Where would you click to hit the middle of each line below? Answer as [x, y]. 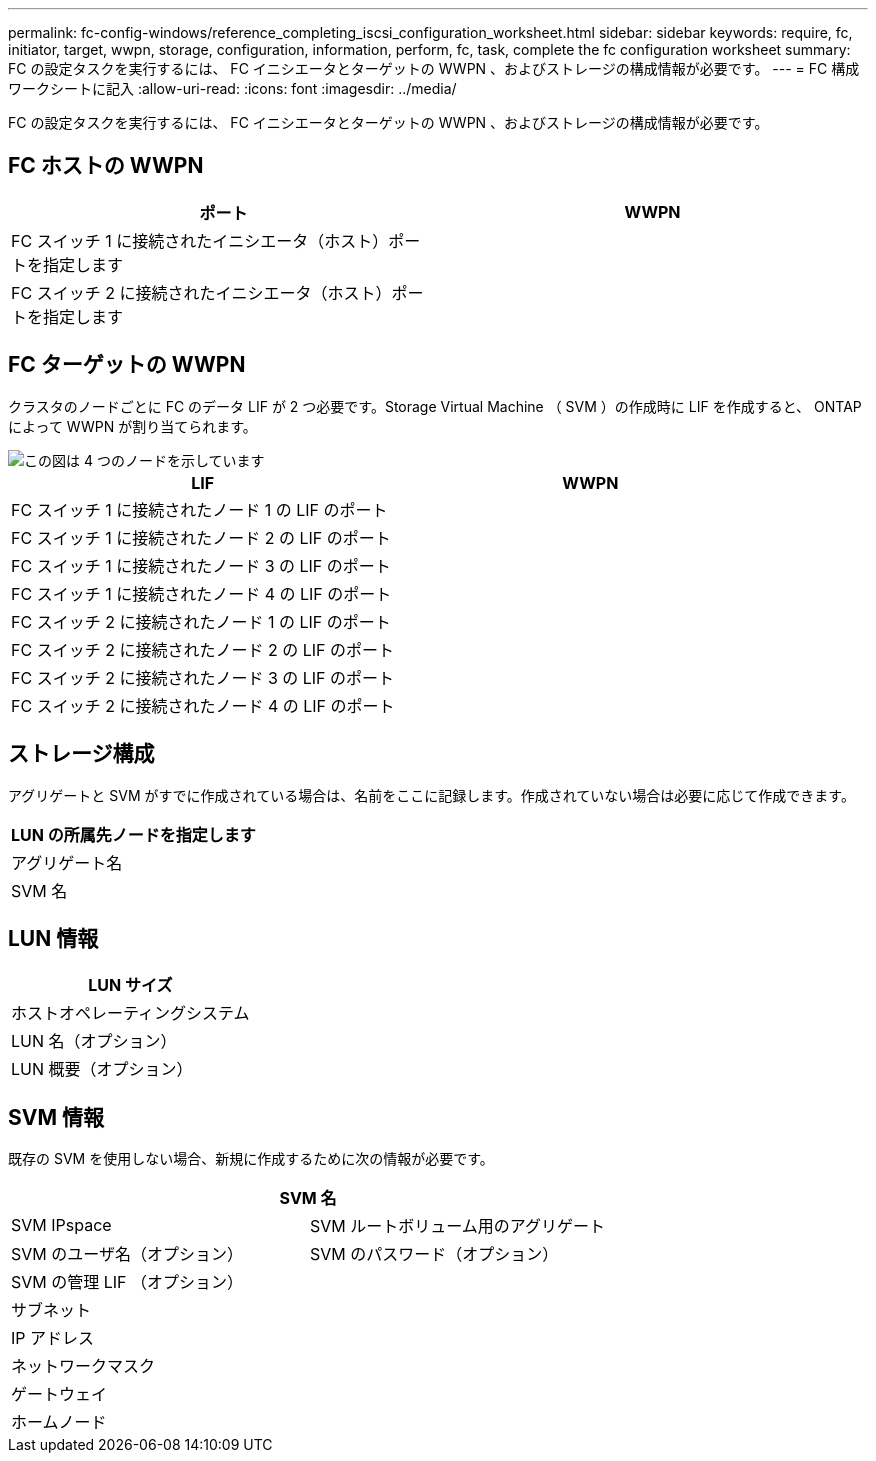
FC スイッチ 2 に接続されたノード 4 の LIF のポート [203, 705]
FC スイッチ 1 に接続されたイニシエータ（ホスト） [200, 240]
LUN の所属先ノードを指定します [133, 834]
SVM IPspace [61, 1225]
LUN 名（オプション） [94, 1041]
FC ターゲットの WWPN [127, 365]
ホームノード [59, 1422]
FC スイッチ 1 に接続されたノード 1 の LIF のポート [199, 509]
